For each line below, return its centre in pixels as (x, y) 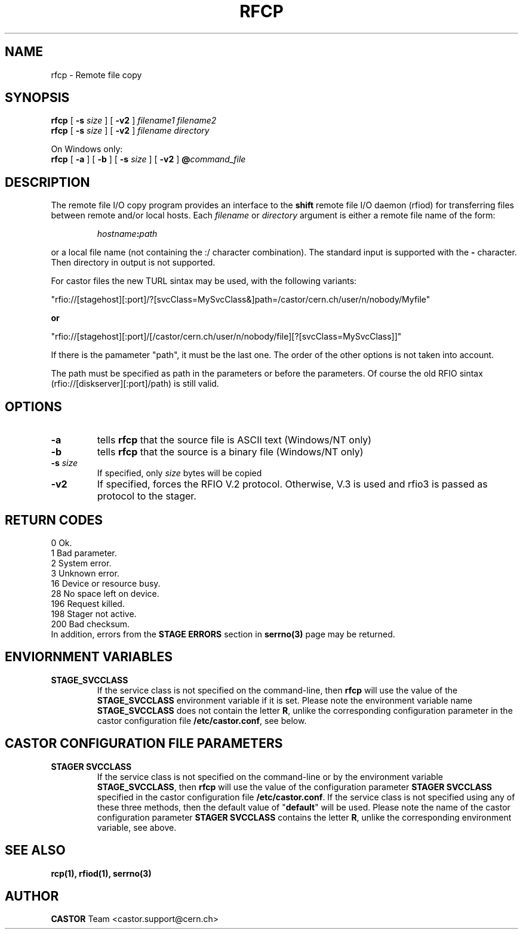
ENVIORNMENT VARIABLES (89, 657)
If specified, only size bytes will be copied (179, 473)
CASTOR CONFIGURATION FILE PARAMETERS (144, 744)
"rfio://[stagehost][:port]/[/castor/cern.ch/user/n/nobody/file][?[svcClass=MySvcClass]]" (226, 337)
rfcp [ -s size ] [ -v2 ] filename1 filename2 (134, 121)
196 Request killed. (88, 603)
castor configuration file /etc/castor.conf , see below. (202, 720)
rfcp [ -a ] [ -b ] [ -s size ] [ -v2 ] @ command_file (148, 159)
